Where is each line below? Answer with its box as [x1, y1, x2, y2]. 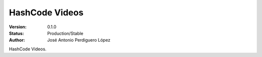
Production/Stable [47, 30, 83, 36]
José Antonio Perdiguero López [47, 37, 111, 43]
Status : [9, 30, 24, 36]
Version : [9, 24, 27, 30]
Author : [9, 37, 25, 43]
